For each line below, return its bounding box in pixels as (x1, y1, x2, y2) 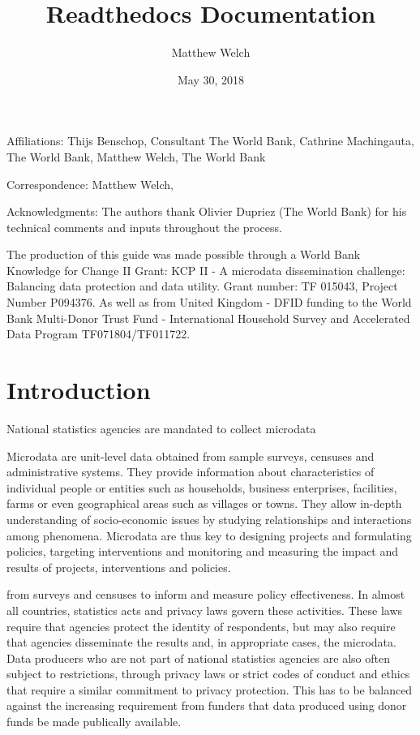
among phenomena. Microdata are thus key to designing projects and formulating (6, 527, 412, 544)
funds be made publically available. (6, 713, 182, 730)
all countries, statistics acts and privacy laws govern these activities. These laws (6, 601, 403, 618)
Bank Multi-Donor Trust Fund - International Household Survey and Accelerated (6, 309, 410, 326)
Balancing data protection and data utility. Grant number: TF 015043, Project (6, 277, 398, 294)
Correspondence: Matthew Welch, (6, 175, 174, 192)
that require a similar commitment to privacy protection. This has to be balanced (6, 681, 413, 698)
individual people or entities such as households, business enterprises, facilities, (6, 479, 397, 496)
